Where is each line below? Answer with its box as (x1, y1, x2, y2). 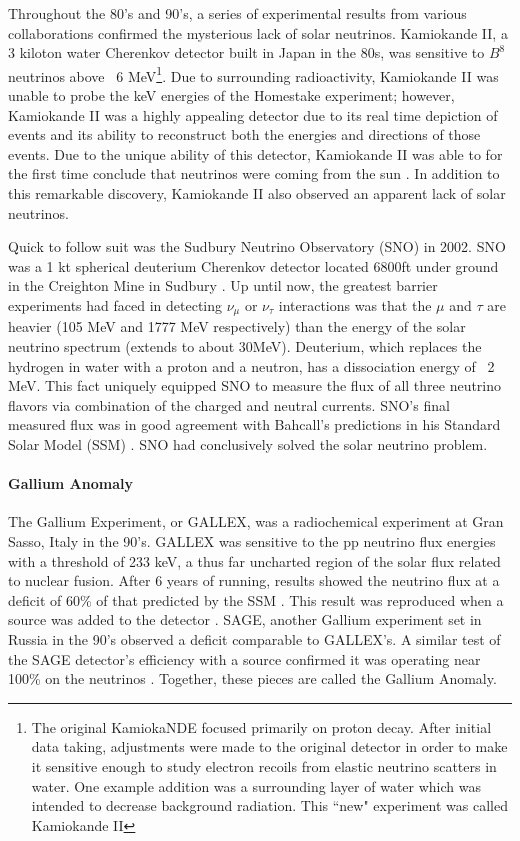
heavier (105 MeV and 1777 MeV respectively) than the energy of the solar (8, 316, 466, 337)
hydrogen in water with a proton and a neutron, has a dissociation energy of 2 (8, 355, 495, 376)
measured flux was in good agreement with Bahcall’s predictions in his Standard (8, 414, 501, 435)
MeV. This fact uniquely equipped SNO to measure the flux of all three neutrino (8, 375, 502, 396)
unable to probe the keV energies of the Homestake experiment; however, (8, 85, 455, 106)
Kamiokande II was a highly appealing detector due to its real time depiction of (8, 104, 498, 125)
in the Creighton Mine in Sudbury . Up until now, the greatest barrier (8, 275, 438, 296)
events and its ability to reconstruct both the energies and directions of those (8, 124, 481, 145)
